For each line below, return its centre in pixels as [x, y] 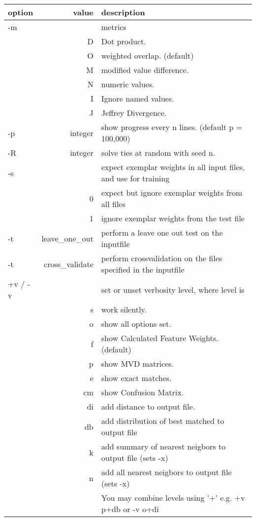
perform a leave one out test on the [162, 232]
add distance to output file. [148, 406]
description [123, 12]
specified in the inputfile [143, 269]
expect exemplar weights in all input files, [173, 167]
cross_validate [69, 264]
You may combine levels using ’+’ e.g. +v [173, 498]
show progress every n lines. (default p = [172, 127]
